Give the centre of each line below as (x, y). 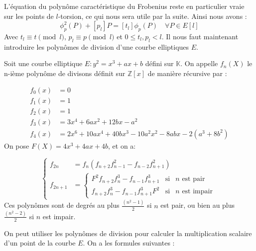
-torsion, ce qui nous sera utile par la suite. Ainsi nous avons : (152, 16)
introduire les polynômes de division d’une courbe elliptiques (97, 46)
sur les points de (29, 16)
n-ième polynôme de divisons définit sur (65, 73)
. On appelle (199, 63)
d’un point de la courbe (40, 243)
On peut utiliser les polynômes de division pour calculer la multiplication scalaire (128, 233)
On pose (17, 145)
